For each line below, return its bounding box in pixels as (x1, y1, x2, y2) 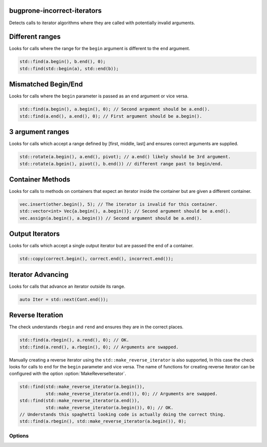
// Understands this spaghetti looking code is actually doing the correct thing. (19, 411, 226, 417)
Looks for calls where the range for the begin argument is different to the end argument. (9, 45, 190, 51)
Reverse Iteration (9, 311, 64, 319)
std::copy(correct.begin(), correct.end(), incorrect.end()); (19, 256, 174, 262)
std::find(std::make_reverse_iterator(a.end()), (19, 398, 140, 403)
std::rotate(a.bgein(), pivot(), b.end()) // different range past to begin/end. (19, 161, 223, 167)
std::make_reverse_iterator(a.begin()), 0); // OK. (45, 404, 174, 410)
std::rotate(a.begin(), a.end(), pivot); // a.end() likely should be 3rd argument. (19, 154, 231, 160)
